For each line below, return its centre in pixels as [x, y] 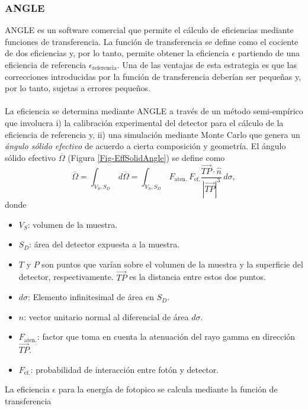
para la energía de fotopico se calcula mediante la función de [168, 389]
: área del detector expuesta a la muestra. [105, 244]
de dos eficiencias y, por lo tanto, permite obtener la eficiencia [117, 53]
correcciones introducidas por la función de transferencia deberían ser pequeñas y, [153, 76]
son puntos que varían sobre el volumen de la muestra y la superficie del [172, 264]
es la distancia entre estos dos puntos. [198, 277]
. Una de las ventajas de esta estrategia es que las [207, 65]
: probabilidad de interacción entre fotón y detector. [125, 369]
